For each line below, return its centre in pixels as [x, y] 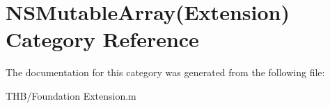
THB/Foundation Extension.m [71, 95]
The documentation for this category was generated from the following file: [165, 72]
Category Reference [102, 39]
